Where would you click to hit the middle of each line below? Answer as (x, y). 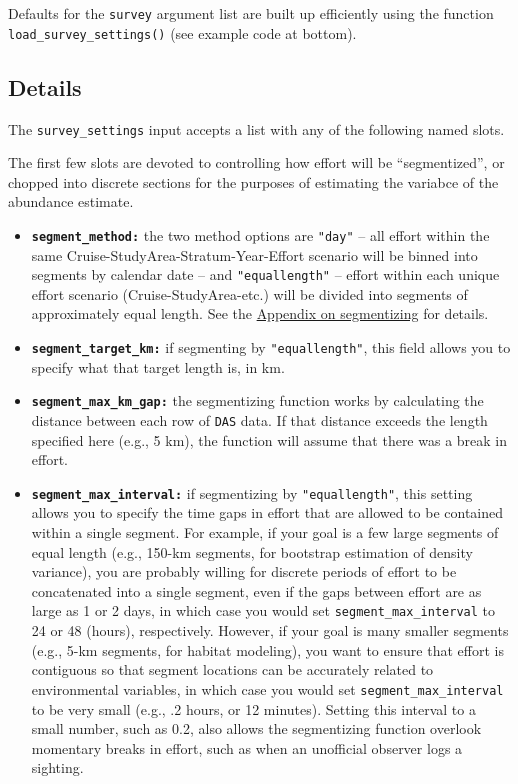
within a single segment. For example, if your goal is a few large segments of (265, 532)
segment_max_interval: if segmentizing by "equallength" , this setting (252, 492)
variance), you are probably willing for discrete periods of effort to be (244, 571)
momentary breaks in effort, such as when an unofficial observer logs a (247, 747)
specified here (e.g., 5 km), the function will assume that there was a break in (269, 439)
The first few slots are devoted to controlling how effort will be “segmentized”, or (256, 162)
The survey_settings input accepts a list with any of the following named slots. (256, 128)
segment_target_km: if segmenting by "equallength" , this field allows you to (271, 347)
